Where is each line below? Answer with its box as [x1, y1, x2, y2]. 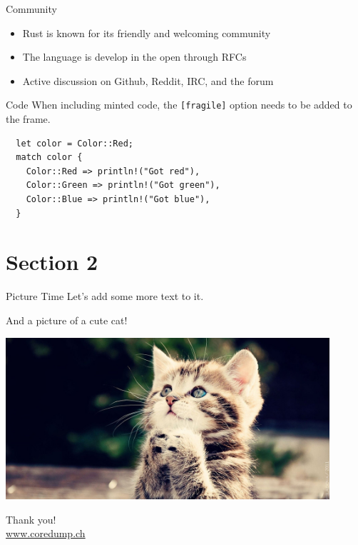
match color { [16, 152, 83, 163]
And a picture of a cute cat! [6, 312, 128, 327]
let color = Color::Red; [16, 138, 133, 149]
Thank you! [6, 511, 56, 526]
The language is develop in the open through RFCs [22, 49, 247, 64]
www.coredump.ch [6, 526, 86, 541]
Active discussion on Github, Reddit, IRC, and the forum [22, 73, 274, 88]
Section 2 [6, 247, 98, 276]
